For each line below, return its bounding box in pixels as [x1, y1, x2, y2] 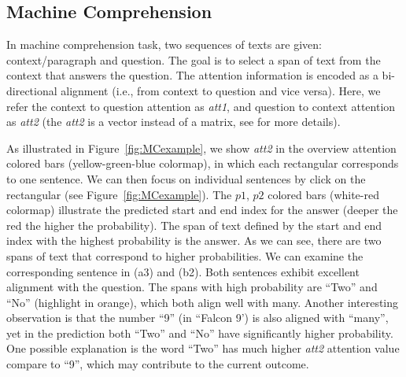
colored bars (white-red [268, 186, 379, 202]
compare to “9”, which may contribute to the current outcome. [6, 356, 309, 372]
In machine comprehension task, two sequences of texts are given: [6, 36, 322, 53]
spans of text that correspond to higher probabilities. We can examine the [6, 247, 364, 264]
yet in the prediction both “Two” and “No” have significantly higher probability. [6, 324, 393, 341]
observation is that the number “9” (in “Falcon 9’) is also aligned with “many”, [6, 309, 389, 326]
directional [6, 82, 57, 98]
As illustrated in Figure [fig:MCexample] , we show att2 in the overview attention [6, 139, 397, 156]
